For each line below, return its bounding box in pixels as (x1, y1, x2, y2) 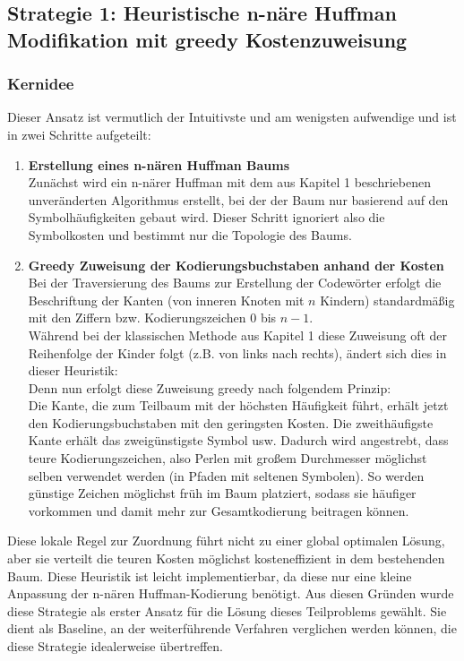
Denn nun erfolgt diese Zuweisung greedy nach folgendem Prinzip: (28, 378, 391, 397)
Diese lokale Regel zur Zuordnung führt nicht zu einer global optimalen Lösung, (7, 531, 445, 550)
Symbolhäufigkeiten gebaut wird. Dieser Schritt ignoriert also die (28, 208, 385, 227)
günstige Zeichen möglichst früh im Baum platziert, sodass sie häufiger (28, 484, 417, 502)
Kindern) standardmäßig (320, 290, 455, 309)
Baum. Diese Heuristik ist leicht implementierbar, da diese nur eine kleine (7, 566, 412, 585)
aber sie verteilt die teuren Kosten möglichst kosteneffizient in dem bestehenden (7, 549, 445, 568)
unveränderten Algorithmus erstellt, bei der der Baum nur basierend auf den (28, 190, 449, 209)
